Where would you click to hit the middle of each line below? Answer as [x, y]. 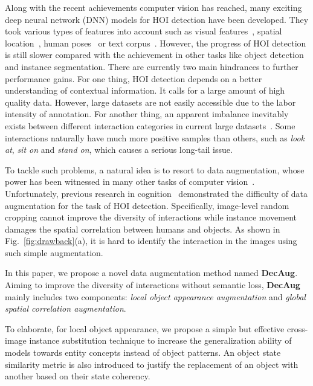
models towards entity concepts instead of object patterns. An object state [143, 352]
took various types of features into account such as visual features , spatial [144, 31]
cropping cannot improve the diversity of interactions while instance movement [151, 217]
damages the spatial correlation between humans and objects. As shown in [143, 229]
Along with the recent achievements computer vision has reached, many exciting [153, 7]
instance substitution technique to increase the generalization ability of [160, 340]
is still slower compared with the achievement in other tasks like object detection [154, 55]
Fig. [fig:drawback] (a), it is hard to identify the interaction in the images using [151, 241]
